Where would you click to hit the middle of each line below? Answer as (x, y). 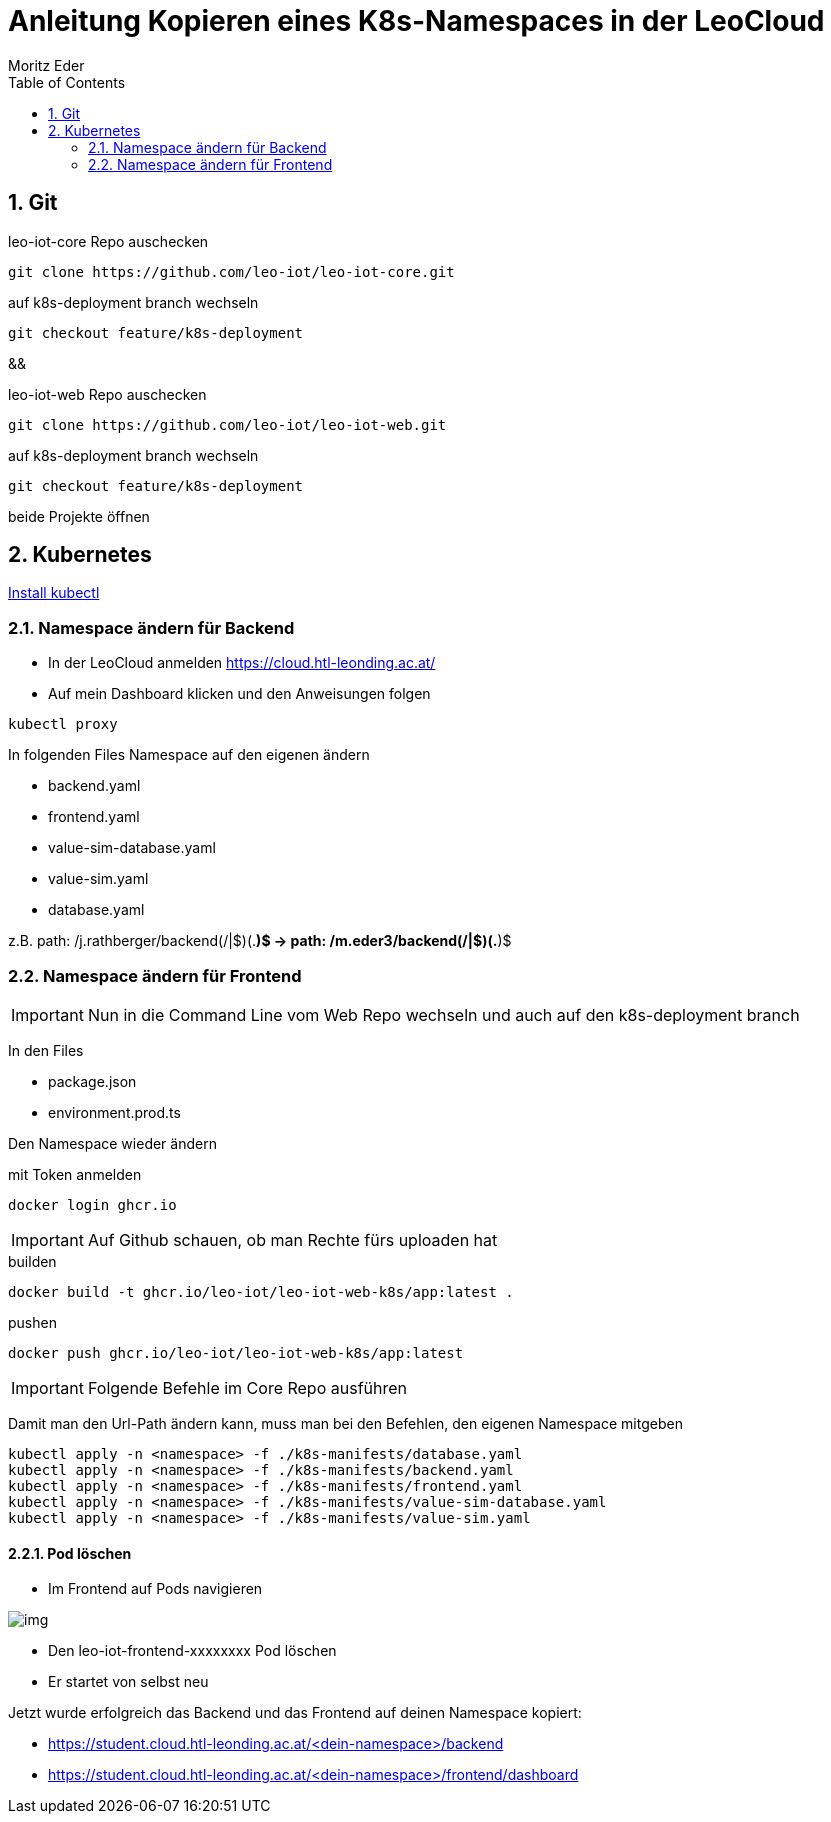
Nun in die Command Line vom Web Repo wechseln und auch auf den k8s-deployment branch (443, 1014)
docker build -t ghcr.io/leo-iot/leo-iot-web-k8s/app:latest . (261, 1291)
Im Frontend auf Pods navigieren (155, 1589)
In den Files (46, 1050)
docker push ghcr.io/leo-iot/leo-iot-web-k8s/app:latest (236, 1352)
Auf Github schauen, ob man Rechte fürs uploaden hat (292, 1239)
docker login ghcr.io (92, 1204)
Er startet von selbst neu (128, 1682)
